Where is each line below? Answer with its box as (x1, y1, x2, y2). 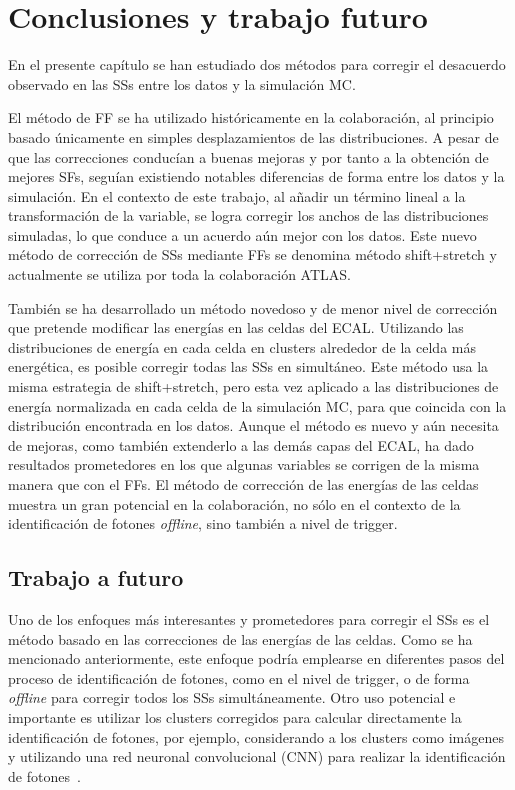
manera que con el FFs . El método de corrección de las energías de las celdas (8, 474, 479, 494)
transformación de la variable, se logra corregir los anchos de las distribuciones (8, 205, 489, 226)
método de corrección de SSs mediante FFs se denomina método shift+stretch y (8, 244, 497, 265)
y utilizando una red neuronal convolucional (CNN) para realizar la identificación (8, 746, 506, 767)
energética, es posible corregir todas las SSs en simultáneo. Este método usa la (8, 356, 489, 377)
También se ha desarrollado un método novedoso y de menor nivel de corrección (8, 297, 498, 318)
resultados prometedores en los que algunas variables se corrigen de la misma (8, 454, 480, 475)
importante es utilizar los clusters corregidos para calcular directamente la (8, 706, 462, 727)
